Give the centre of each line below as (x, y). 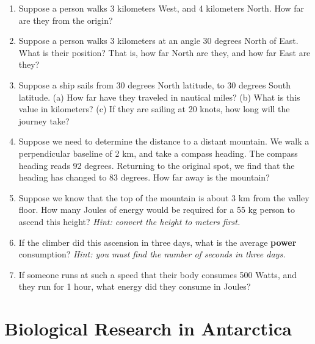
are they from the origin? (66, 20)
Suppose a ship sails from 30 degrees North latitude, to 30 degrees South (154, 84)
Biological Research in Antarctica (148, 328)
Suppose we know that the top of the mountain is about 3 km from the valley (164, 197)
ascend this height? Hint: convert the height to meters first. (129, 221)
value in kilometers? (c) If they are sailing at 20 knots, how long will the (154, 109)
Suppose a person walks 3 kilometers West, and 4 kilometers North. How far (161, 8)
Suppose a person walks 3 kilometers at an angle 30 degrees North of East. (158, 41)
